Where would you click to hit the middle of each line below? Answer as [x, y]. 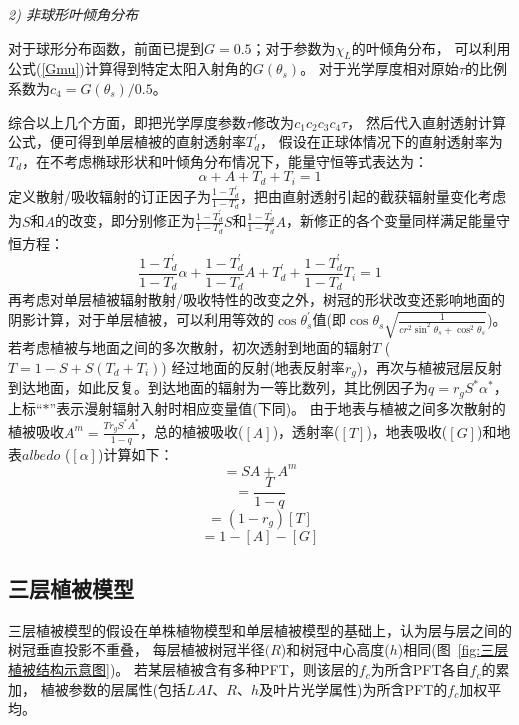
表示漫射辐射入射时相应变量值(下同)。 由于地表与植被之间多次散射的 [281, 407]
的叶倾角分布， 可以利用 [431, 47]
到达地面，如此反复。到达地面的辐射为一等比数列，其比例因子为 [218, 387]
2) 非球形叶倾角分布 [73, 14]
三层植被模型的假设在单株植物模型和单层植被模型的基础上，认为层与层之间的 [260, 629]
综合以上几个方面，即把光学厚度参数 [127, 121]
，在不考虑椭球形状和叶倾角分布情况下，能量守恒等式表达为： [225, 160]
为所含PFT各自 [420, 669]
